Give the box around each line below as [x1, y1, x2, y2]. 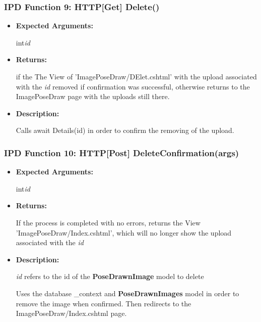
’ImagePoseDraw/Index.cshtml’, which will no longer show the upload [16, 227, 232, 238]
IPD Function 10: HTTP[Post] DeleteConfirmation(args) [4, 146, 239, 159]
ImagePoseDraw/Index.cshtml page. [16, 308, 127, 318]
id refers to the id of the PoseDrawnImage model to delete [16, 271, 204, 282]
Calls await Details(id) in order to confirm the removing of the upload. [16, 125, 234, 135]
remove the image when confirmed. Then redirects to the [16, 298, 191, 308]
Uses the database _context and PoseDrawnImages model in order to [16, 288, 239, 298]
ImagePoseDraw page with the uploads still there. [16, 91, 170, 102]
